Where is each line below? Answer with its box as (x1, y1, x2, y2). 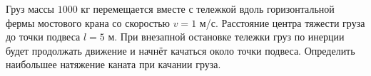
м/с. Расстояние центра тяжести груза (199, 15, 365, 30)
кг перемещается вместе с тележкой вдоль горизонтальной (81, 1, 335, 16)
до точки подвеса (6, 29, 81, 44)
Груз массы (6, 1, 55, 16)
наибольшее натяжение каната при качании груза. (6, 57, 221, 72)
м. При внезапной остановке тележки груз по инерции (108, 29, 345, 44)
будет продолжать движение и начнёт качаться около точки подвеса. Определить (6, 43, 355, 58)
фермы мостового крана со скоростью (6, 15, 171, 30)
